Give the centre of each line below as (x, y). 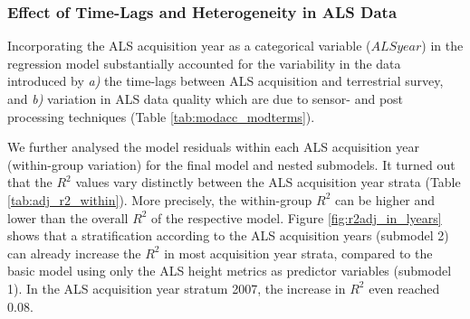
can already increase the (74, 253)
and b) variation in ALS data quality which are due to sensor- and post (206, 99)
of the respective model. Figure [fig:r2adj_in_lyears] (297, 217)
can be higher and (385, 199)
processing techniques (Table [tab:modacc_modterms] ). (161, 116)
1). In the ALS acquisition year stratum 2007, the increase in (177, 288)
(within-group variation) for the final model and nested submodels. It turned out (231, 164)
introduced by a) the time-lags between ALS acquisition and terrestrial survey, (225, 81)
